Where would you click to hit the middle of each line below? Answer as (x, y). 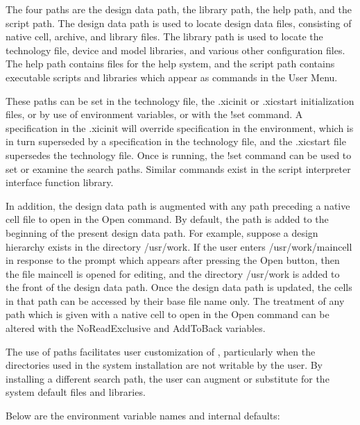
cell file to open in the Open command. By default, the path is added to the (167, 219)
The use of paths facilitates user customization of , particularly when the (161, 351)
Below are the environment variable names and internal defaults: (143, 416)
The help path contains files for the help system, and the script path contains (170, 64)
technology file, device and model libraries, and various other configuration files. (175, 50)
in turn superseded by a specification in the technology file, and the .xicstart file (176, 141)
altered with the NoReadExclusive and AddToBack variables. (136, 328)
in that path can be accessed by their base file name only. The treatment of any (175, 300)
